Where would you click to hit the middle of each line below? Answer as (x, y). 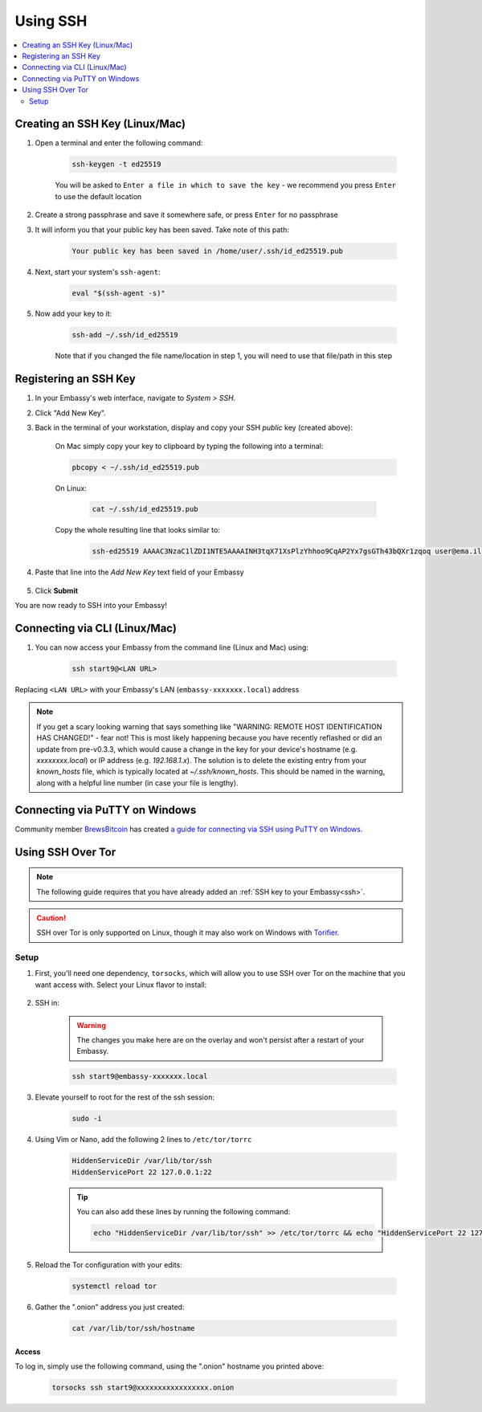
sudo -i (87, 1119)
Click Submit (57, 590)
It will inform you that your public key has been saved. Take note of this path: (162, 230)
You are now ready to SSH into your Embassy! (91, 606)
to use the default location (98, 196)
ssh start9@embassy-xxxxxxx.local (140, 1077)
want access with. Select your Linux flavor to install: (121, 985)
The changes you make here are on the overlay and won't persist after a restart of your (221, 1040)
